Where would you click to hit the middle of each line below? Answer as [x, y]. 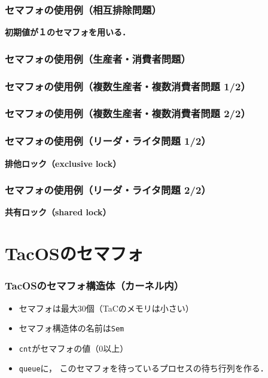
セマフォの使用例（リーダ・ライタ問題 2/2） [108, 190]
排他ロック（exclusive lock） [63, 163]
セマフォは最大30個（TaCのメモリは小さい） [106, 308]
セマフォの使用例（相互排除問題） [83, 9]
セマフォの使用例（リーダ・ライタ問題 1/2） [108, 141]
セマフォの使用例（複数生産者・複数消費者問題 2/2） [128, 113]
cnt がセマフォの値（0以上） [74, 348]
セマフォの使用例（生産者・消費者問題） [98, 58]
